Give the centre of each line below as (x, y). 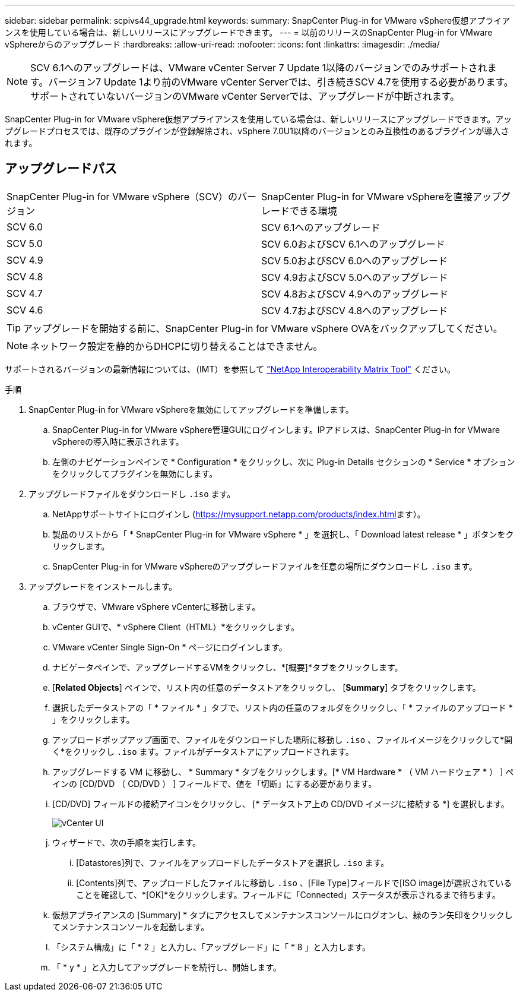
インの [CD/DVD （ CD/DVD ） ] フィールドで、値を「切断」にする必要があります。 (215, 783)
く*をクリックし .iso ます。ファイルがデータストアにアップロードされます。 (203, 751)
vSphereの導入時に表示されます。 (118, 441)
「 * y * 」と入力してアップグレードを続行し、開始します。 (167, 967)
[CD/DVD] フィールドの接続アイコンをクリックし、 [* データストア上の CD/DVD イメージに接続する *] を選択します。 (281, 804)
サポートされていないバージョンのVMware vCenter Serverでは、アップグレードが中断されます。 (245, 96)
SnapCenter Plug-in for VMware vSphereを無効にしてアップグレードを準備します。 (191, 409)
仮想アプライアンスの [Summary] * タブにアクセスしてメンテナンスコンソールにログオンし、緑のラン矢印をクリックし (283, 915)
